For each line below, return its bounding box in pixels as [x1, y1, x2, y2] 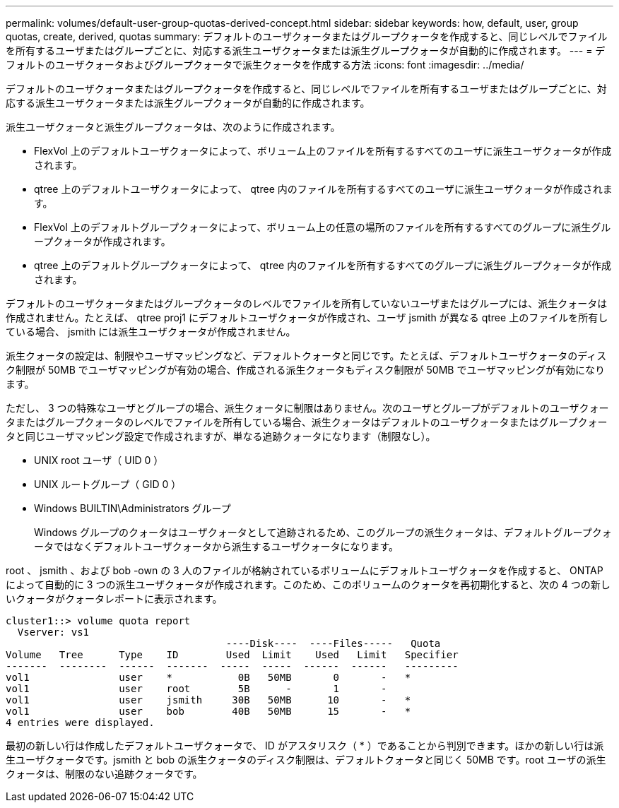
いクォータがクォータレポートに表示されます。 [6, 593, 223, 605]
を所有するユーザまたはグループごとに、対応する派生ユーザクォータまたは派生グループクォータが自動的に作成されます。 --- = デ [6, 44, 606, 57]
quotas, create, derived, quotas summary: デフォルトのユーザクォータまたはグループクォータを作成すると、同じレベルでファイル [6, 30, 608, 42]
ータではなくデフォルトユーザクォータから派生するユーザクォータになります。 [34, 540, 399, 552]
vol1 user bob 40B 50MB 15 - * [6, 706, 411, 717]
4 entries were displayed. [6, 717, 155, 728]
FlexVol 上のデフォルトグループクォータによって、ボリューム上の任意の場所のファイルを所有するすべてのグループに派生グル [34, 221, 611, 233]
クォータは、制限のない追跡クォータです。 [6, 768, 203, 780]
